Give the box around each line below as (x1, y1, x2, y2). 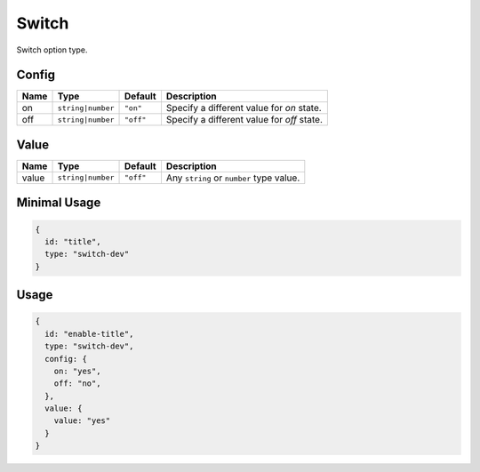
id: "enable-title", (44, 329, 134, 339)
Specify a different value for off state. (165, 114, 324, 126)
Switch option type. (16, 44, 88, 55)
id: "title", (44, 236, 101, 246)
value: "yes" (53, 416, 111, 426)
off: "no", (53, 379, 101, 388)
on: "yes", (53, 365, 101, 376)
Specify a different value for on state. (165, 102, 322, 115)
